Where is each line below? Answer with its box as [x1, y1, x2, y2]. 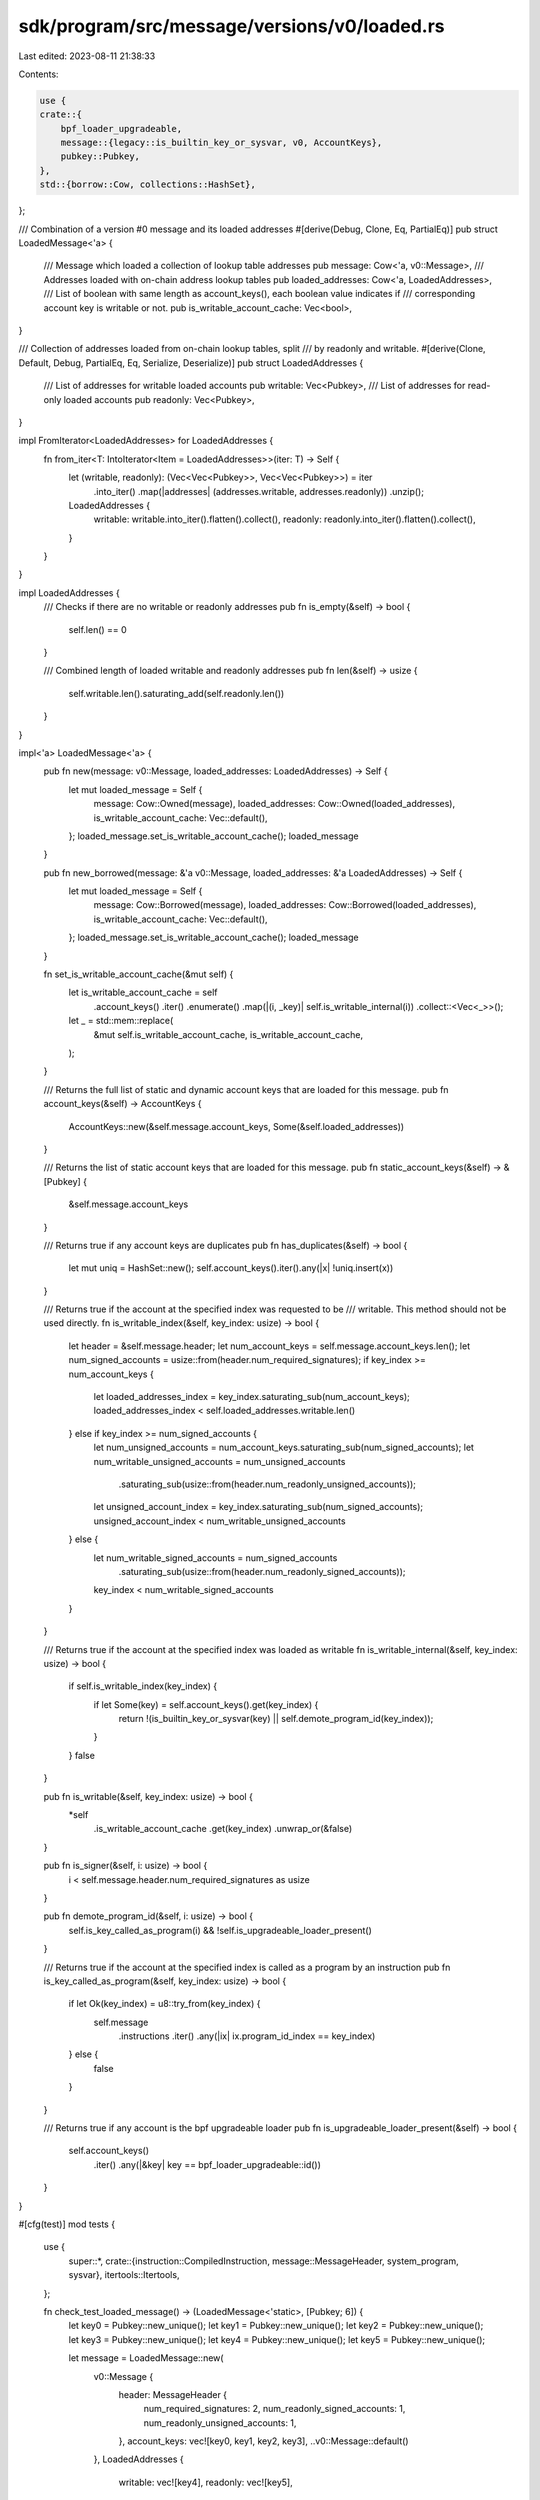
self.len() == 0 [68, 623, 127, 635]
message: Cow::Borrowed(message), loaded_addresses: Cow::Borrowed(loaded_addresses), [93, 899, 477, 911]
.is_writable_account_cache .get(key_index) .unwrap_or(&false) [93, 1823, 353, 1835]
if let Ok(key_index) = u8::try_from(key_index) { [68, 1998, 261, 2010]
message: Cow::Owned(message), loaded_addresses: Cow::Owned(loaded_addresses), [93, 798, 455, 810]
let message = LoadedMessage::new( [68, 2352, 224, 2364]
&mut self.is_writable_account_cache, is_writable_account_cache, [93, 1028, 364, 1040]
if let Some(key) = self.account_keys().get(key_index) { [93, 1698, 319, 1710]
